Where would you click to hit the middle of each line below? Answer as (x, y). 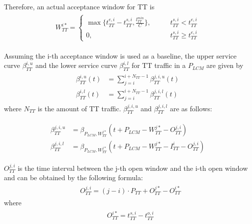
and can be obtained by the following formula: (73, 177)
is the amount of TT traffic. (79, 108)
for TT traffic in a (159, 65)
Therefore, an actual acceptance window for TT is (79, 6)
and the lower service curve (76, 65)
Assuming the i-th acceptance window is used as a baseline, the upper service (120, 55)
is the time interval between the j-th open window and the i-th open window (133, 168)
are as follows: (191, 108)
